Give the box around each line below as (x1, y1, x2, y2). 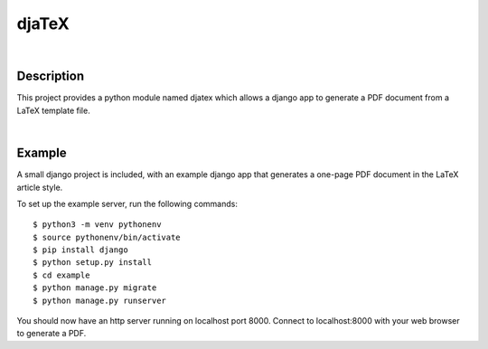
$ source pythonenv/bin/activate (33, 231, 181, 242)
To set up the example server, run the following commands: (16, 198, 239, 209)
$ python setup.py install (33, 258, 153, 268)
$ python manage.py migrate (33, 283, 157, 293)
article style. (16, 182, 63, 193)
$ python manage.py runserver (33, 295, 167, 306)
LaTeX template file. (16, 105, 90, 116)
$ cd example (33, 269, 90, 280)
